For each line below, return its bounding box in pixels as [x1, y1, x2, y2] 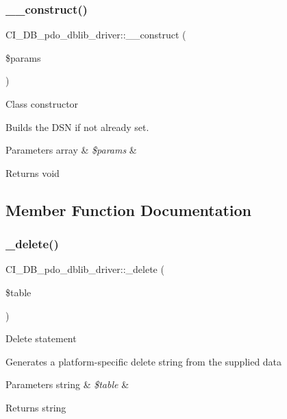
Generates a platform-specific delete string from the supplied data [5, 354, 282, 368]
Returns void [5, 165, 60, 180]
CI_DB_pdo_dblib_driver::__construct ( [5, 27, 186, 42]
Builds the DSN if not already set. [5, 119, 149, 134]
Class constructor [5, 97, 79, 110]
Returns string [5, 400, 66, 414]
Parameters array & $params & [5, 143, 137, 157]
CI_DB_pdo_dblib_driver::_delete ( [5, 262, 164, 276]
